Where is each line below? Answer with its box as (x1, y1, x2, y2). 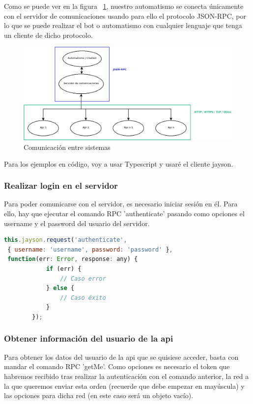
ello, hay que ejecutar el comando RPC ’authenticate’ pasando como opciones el (4, 208, 245, 219)
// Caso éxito (60, 294, 106, 301)
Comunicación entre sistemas (24, 142, 111, 152)
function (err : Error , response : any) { (7, 256, 138, 263)
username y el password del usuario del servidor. (4, 218, 150, 228)
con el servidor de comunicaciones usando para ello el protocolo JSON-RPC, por (4, 10, 246, 21)
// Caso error (60, 275, 106, 282)
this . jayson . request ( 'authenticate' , (4, 236, 127, 244)
